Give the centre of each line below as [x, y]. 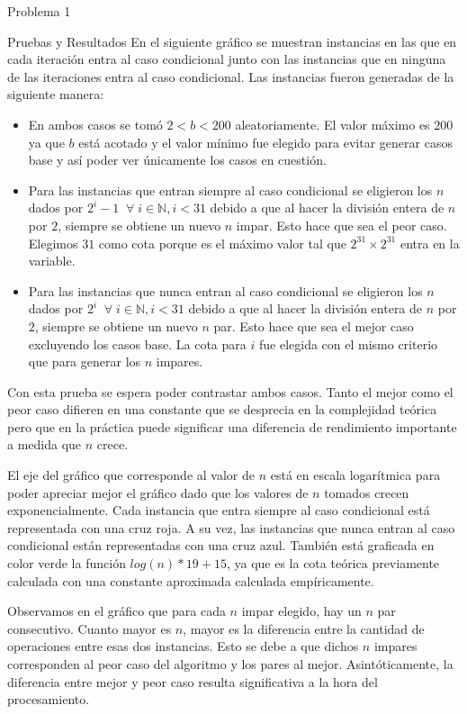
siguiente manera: [56, 94]
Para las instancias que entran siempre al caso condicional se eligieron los [230, 190]
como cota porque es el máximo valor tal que [222, 243]
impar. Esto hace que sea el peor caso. [341, 225]
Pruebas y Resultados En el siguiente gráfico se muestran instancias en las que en [232, 41]
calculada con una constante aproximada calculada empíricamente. [191, 580]
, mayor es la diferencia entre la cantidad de [304, 628]
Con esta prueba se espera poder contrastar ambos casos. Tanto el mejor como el [230, 391]
